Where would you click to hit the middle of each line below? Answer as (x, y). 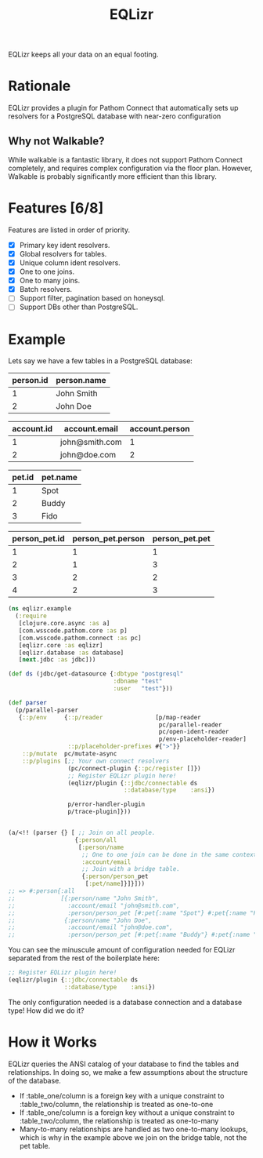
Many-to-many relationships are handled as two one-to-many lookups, (133, 1129)
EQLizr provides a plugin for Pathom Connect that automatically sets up (123, 108)
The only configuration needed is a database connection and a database (125, 1002)
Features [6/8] (56, 208)
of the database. (34, 1080)
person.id (30, 381)
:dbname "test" (138, 681)
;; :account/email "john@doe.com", (91, 927)
